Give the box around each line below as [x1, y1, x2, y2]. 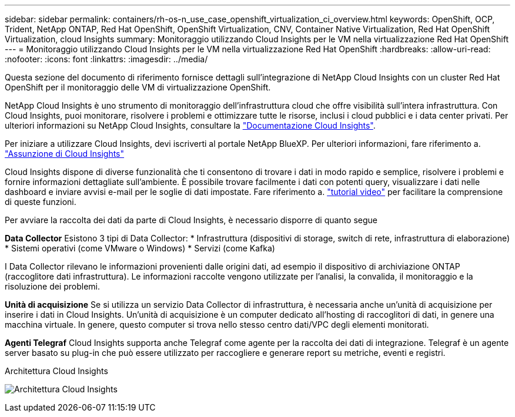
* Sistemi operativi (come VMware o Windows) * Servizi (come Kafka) [5, 243, 275, 253]
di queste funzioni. [5, 197, 76, 207]
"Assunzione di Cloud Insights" [5, 149, 125, 159]
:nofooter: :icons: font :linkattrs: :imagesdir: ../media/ [5, 54, 208, 64]
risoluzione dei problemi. [5, 281, 101, 291]
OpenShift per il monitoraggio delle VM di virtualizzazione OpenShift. [5, 82, 271, 92]
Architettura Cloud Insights [5, 366, 108, 376]
